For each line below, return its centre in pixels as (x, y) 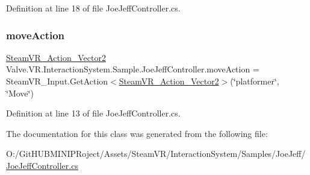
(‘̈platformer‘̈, (255, 81)
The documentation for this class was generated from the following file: (137, 133)
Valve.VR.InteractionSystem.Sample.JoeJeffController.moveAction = (133, 69)
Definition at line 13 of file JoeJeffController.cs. (93, 113)
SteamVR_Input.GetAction (57, 81)
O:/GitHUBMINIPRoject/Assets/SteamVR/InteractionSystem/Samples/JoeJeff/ (156, 154)
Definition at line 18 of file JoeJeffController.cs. (93, 8)
